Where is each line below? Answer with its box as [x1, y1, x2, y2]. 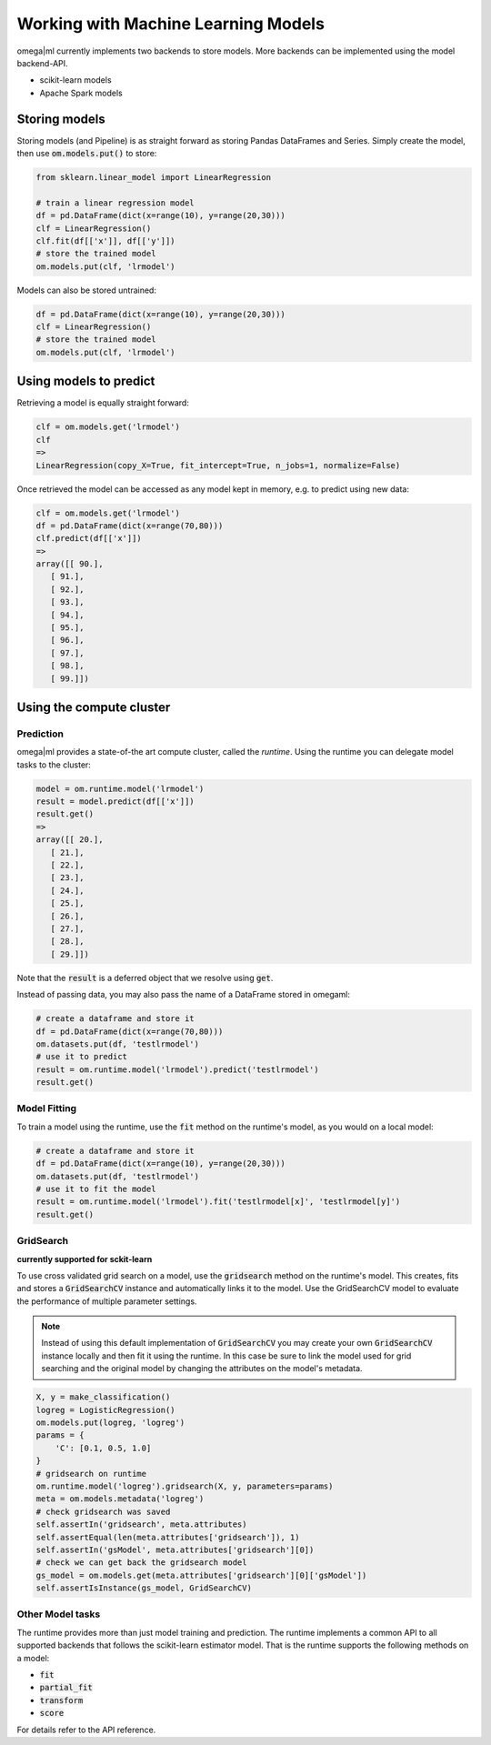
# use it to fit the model [35, 1183, 156, 1194]
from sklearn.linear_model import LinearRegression [35, 173, 272, 182]
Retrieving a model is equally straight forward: [16, 397, 190, 408]
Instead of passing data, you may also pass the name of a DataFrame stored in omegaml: [16, 989, 350, 1000]
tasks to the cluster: [16, 759, 91, 770]
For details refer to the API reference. [16, 1724, 156, 1735]
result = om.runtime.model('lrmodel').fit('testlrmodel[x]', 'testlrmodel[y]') [35, 1197, 401, 1207]
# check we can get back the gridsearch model [35, 1558, 247, 1568]
